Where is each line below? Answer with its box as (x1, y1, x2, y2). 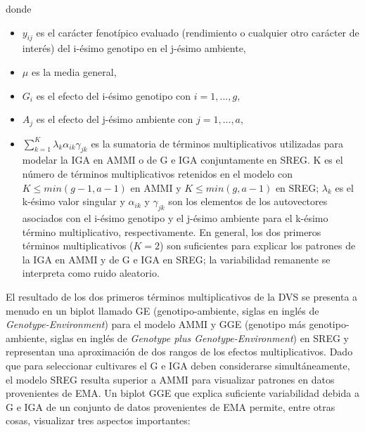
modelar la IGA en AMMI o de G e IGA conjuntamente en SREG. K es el (22, 152, 343, 167)
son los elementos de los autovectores (168, 194, 328, 209)
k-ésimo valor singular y (22, 194, 125, 209)
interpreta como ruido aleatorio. (22, 266, 160, 280)
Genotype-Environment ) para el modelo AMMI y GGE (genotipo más (6, 317, 306, 332)
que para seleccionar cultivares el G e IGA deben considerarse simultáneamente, (6, 358, 350, 372)
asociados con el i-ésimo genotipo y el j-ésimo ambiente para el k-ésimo (22, 211, 328, 225)
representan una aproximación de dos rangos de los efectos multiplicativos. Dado (6, 344, 353, 359)
